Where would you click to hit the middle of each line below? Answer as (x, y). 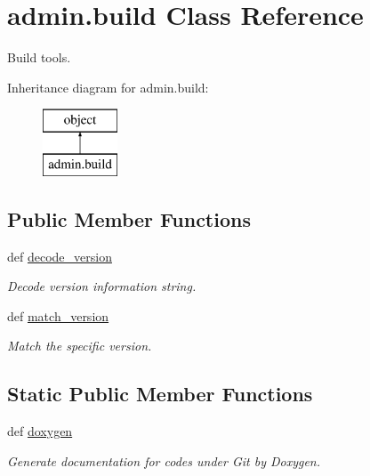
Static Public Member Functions (160, 394)
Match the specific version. (80, 346)
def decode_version (60, 256)
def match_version (58, 315)
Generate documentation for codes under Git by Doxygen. (164, 460)
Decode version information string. (102, 286)
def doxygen (40, 431)
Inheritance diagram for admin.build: (108, 87)
